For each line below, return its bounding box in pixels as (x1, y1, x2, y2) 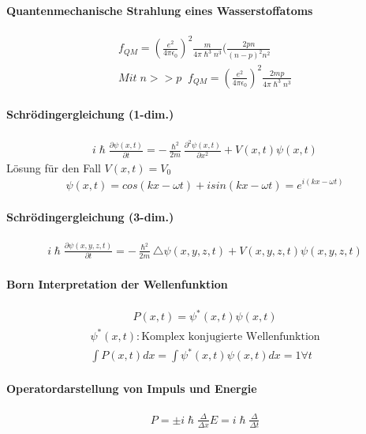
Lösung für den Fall (6, 159, 101, 175)
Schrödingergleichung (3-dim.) (6, 209, 174, 225)
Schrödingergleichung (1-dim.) (6, 106, 174, 123)
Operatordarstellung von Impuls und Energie (6, 380, 257, 397)
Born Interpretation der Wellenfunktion (6, 275, 228, 292)
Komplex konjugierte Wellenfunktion (141, 330, 320, 342)
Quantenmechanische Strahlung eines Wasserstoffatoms (6, 2, 313, 18)
